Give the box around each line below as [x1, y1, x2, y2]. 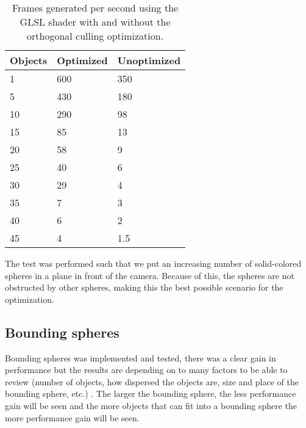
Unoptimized [117, 53, 181, 67]
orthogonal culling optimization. [27, 29, 164, 43]
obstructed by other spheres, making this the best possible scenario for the [5, 281, 283, 294]
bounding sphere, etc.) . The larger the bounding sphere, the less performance [5, 387, 296, 400]
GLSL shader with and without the [20, 15, 171, 29]
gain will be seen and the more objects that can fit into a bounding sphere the [5, 399, 297, 412]
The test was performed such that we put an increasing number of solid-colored [5, 257, 302, 269]
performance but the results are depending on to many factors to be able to [5, 363, 288, 376]
